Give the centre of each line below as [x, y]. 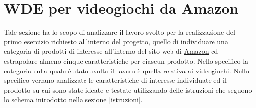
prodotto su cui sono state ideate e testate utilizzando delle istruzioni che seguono [128, 90]
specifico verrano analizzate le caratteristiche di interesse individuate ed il [115, 80]
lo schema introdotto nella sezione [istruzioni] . [73, 99]
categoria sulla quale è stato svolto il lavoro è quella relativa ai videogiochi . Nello [127, 70]
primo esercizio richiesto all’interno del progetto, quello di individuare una [116, 41]
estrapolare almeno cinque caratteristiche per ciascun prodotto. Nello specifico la [126, 60]
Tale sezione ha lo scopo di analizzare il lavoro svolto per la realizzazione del [120, 32]
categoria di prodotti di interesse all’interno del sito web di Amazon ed [111, 51]
